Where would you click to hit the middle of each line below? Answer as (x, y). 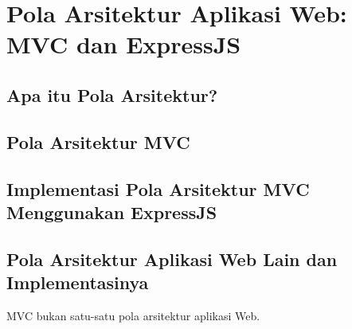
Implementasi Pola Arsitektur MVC (158, 188)
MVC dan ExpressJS (124, 44)
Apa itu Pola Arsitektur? (112, 94)
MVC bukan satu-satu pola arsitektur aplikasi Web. (133, 315)
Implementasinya (78, 282)
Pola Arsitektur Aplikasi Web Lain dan (172, 258)
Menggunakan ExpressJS (112, 211)
